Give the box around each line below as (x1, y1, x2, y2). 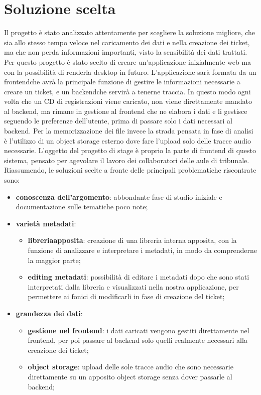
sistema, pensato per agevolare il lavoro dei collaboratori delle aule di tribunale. (4, 155, 249, 165)
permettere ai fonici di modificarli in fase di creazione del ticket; (28, 291, 225, 302)
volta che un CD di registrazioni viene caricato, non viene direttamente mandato (4, 96, 252, 106)
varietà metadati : (16, 218, 76, 228)
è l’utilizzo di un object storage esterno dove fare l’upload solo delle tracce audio (4, 135, 251, 146)
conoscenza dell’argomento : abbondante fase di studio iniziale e (16, 191, 222, 202)
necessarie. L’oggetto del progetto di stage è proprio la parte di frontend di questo (4, 145, 256, 156)
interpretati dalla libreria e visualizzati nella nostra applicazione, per (28, 281, 239, 292)
